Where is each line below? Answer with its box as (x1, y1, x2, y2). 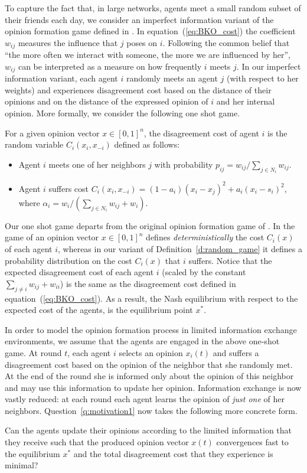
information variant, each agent (5, 72, 118, 84)
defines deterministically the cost (146, 231, 264, 243)
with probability (154, 158, 213, 170)
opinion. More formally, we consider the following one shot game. (5, 107, 240, 119)
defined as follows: (114, 138, 180, 151)
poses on (126, 36, 158, 48)
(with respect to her (226, 72, 299, 84)
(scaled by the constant (162, 266, 246, 278)
